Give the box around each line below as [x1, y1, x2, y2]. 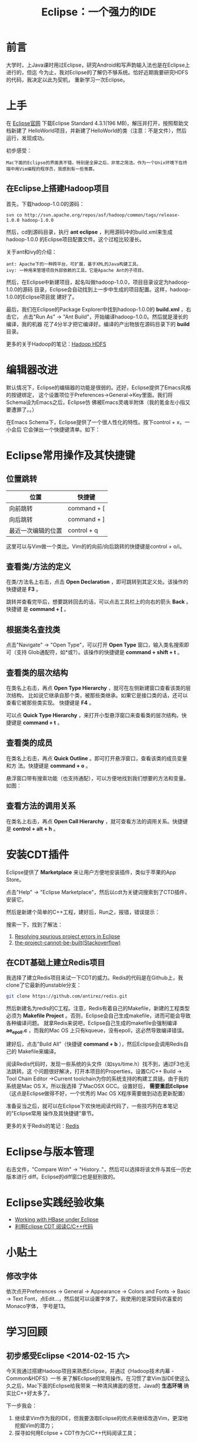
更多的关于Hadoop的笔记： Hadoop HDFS [6, 340, 107, 347]
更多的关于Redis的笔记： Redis [6, 1122, 79, 1129]
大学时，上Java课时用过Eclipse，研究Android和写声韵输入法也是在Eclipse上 [6, 61, 190, 68]
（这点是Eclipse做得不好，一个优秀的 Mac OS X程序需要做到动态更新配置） [6, 1090, 188, 1097]
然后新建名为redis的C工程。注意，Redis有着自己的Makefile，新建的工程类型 [6, 1005, 190, 1012]
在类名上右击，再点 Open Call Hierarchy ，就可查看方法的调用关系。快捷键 [6, 817, 188, 825]
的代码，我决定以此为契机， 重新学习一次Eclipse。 [6, 76, 128, 83]
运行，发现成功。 [6, 134, 48, 142]
